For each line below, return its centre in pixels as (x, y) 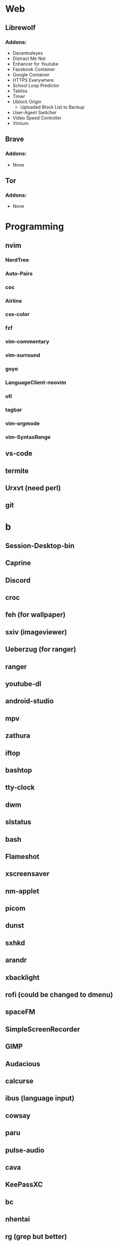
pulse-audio (25, 1150)
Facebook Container (34, 69)
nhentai (18, 1219)
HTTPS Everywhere (33, 80)
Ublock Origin (27, 102)
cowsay (18, 1115)
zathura (18, 736)
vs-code (19, 453)
